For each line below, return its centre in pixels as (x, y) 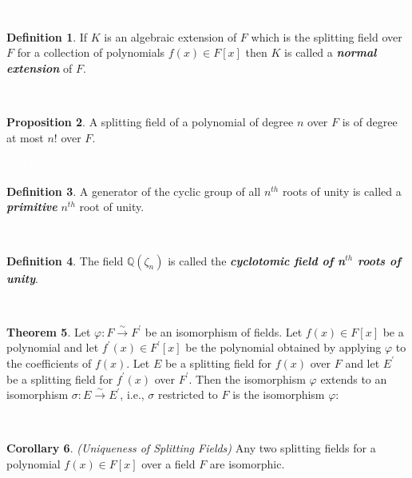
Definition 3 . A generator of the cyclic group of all (134, 191)
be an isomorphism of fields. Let (224, 331)
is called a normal (331, 52)
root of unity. (112, 207)
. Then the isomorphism (247, 378)
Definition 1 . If (47, 36)
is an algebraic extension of (170, 36)
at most (25, 137)
